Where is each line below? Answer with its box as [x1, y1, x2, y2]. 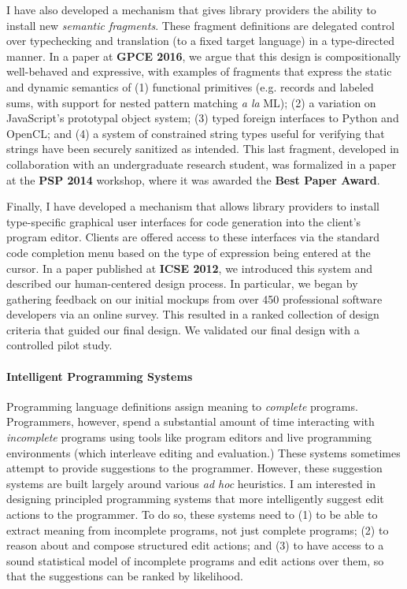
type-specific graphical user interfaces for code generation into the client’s [6, 213, 361, 229]
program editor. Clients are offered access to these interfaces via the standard [6, 229, 379, 245]
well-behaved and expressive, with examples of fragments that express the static [6, 63, 392, 80]
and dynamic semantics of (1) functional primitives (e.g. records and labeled [6, 78, 374, 95]
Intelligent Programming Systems [6, 367, 193, 384]
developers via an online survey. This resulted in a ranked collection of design [6, 306, 379, 322]
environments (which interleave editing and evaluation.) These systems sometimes [6, 444, 401, 460]
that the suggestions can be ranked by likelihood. [6, 568, 243, 584]
